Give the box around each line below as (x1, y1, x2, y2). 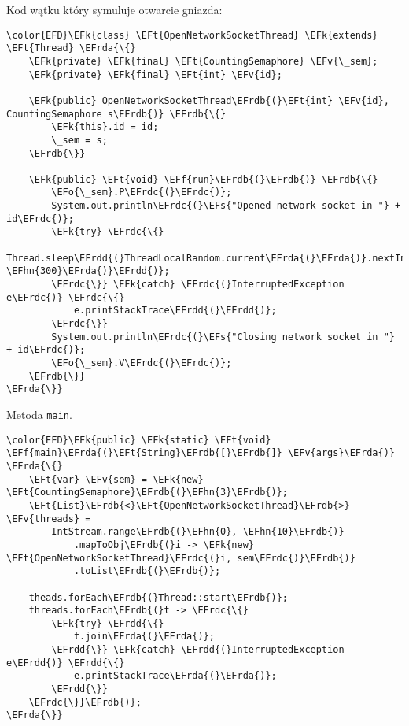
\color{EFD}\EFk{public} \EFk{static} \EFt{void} (6, 434, 271, 446)
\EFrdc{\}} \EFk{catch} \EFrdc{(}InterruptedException (51, 279, 345, 291)
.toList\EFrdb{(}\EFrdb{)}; (73, 565, 221, 577)
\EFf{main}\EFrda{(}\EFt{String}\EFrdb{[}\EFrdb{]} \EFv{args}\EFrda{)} (6, 447, 395, 459)
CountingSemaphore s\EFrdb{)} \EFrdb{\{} (6, 108, 227, 120)
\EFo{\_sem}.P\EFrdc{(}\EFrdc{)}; (51, 187, 232, 198)
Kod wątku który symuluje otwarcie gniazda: (6, 2, 223, 17)
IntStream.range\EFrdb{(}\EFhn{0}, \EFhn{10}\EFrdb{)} (51, 526, 345, 538)
